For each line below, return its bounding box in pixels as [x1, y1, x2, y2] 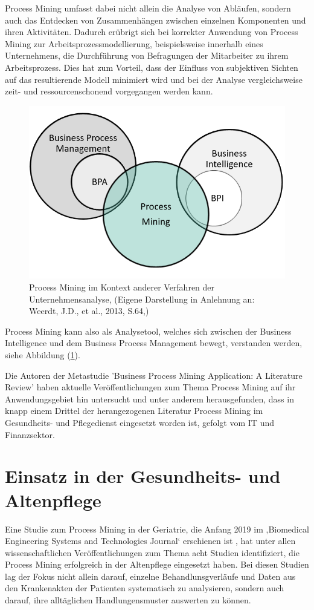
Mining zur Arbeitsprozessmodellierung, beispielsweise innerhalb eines [5, 37, 263, 50]
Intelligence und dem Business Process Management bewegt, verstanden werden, [5, 336, 303, 349]
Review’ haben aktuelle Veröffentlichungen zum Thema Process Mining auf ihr [5, 381, 296, 393]
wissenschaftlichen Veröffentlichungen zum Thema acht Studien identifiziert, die [5, 546, 300, 559]
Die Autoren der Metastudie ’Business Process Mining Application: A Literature [5, 369, 303, 381]
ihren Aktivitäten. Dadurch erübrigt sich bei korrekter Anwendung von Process [5, 25, 298, 38]
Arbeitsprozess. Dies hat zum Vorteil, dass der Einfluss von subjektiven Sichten [5, 61, 298, 73]
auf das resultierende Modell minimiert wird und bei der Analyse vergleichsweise [5, 73, 303, 85]
